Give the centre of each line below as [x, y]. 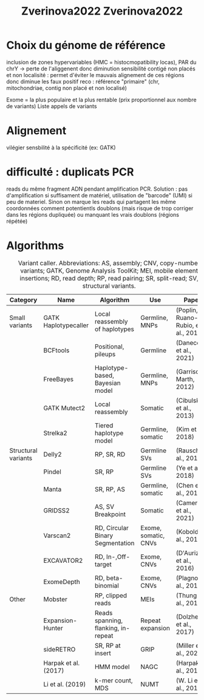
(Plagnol [188, 578]
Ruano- [187, 318]
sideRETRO [59, 649]
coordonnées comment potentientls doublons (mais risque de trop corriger [100, 208]
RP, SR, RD [110, 454]
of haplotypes [114, 329]
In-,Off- [118, 557]
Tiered [104, 425]
